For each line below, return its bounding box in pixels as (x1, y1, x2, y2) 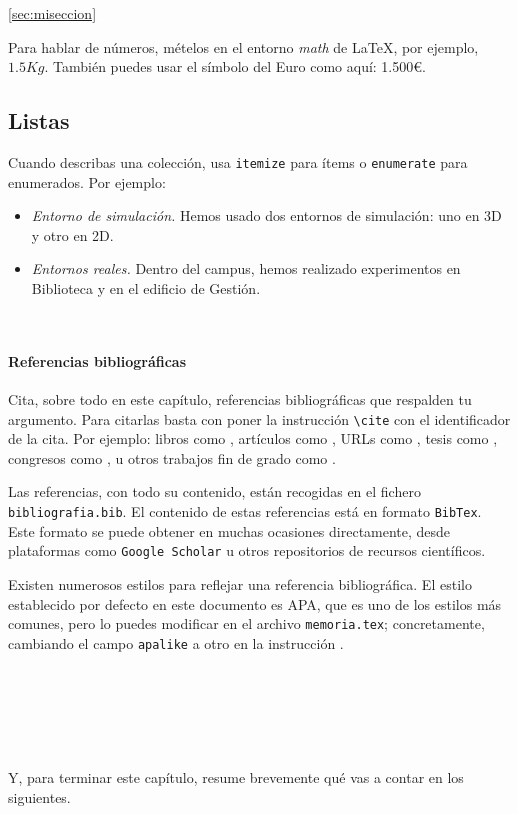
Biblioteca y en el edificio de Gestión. (31, 278, 261, 299)
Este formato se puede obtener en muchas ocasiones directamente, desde (8, 520, 451, 541)
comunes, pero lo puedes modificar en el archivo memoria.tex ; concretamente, (8, 613, 485, 634)
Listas (8, 105, 70, 136)
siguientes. (8, 786, 71, 807)
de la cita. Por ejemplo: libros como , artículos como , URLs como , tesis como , (8, 428, 498, 449)
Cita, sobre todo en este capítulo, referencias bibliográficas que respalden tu (8, 389, 472, 409)
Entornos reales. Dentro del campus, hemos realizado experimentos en (31, 258, 461, 279)
